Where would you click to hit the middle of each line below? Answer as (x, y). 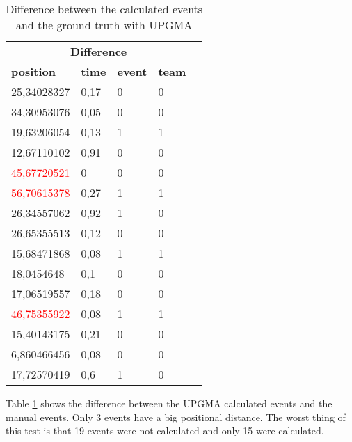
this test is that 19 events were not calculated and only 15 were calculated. (165, 431)
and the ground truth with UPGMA (104, 25)
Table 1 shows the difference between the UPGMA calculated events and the (169, 403)
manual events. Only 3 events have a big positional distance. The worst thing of (176, 417)
